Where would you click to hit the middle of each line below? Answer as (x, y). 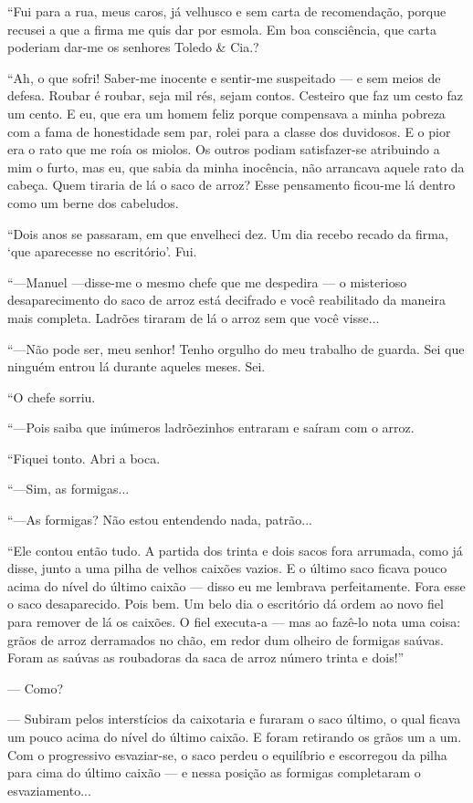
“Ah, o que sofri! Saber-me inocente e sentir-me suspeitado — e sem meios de (224, 77)
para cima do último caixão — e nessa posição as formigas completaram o (214, 772)
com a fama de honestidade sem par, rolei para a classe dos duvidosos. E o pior (229, 131)
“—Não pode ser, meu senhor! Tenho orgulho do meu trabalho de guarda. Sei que (236, 348)
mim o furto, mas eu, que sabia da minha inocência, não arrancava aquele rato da (236, 167)
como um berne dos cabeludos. (93, 202)
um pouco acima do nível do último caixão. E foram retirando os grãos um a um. (235, 736)
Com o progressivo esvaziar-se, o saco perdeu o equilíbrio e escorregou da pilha (227, 754)
